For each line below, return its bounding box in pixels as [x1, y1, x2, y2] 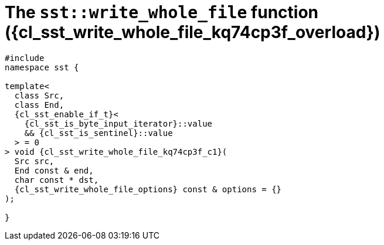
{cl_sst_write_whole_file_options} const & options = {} [14, 184, 282, 194]
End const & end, [14, 165, 94, 175]
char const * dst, [14, 175, 99, 185]
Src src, [14, 156, 55, 166]
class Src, [14, 90, 64, 100]
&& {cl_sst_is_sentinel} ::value [24, 128, 173, 138]
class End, [14, 100, 64, 110]
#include [5, 53, 45, 63]
